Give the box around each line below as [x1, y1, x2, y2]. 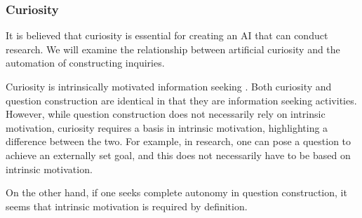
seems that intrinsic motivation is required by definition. [6, 198, 248, 213]
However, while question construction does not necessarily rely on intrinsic [6, 107, 326, 121]
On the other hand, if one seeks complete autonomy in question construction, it [6, 185, 347, 200]
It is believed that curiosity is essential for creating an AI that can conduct [6, 28, 328, 43]
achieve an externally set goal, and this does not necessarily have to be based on [6, 147, 351, 162]
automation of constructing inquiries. [6, 55, 165, 70]
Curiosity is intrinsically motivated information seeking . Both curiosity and [6, 79, 332, 93]
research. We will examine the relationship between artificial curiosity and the [6, 41, 340, 56]
